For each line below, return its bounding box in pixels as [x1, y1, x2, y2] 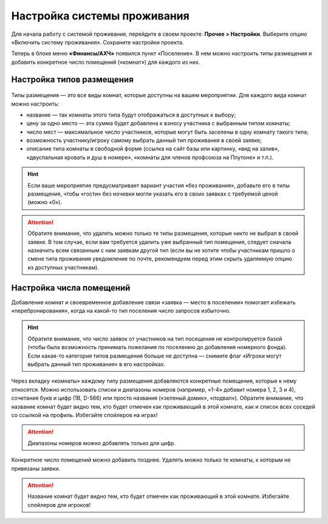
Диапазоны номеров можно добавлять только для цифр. [27, 439, 176, 446]
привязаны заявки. [11, 464, 61, 472]
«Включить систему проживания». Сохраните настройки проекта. [11, 38, 184, 46]
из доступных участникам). [27, 264, 100, 271]
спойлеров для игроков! [27, 501, 91, 508]
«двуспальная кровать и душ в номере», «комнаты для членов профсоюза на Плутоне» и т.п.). [26, 154, 274, 161]
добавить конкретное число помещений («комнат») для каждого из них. [11, 58, 200, 66]
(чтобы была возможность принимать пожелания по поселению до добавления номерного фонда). [27, 344, 287, 351]
